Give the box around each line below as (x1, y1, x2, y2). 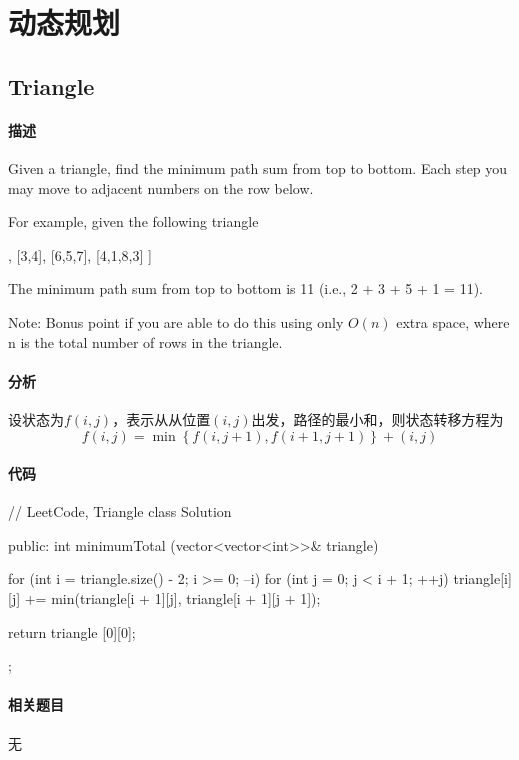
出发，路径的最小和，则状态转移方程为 (251, 408, 504, 429)
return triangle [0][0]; (8, 621, 136, 642)
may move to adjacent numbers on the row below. (8, 177, 314, 198)
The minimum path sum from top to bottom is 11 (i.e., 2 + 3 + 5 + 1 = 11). (8, 278, 483, 299)
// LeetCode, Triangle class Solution (8, 501, 232, 522)
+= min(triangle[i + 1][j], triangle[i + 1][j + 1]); (24, 588, 321, 609)
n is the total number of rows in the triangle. (8, 331, 283, 352)
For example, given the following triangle (8, 211, 259, 232)
